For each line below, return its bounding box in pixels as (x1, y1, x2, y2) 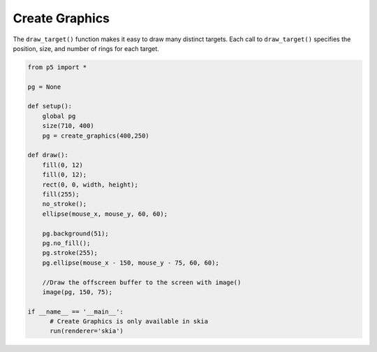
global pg (42, 112, 76, 120)
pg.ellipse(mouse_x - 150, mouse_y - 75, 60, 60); (42, 258, 219, 267)
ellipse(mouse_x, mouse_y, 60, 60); (42, 210, 168, 218)
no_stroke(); (42, 200, 87, 208)
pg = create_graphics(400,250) (42, 131, 149, 140)
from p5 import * (27, 63, 87, 71)
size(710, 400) (42, 122, 94, 130)
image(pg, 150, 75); (42, 288, 113, 296)
